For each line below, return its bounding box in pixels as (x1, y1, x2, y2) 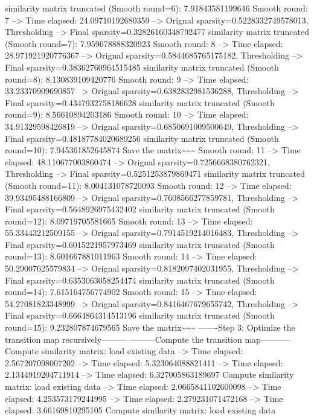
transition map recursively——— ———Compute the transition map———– (5, 332, 290, 345)
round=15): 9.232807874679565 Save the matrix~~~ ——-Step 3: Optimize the (5, 321, 295, 334)
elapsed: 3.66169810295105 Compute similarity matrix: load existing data (5, 404, 276, 416)
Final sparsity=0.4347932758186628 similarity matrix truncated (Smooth (5, 96, 275, 109)
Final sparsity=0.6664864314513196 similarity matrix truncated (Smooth (5, 309, 275, 322)
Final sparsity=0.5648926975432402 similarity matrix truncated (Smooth (5, 203, 275, 215)
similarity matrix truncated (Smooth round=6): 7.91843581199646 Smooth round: (5, 2, 308, 14)
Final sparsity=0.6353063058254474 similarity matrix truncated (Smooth (5, 273, 275, 286)
